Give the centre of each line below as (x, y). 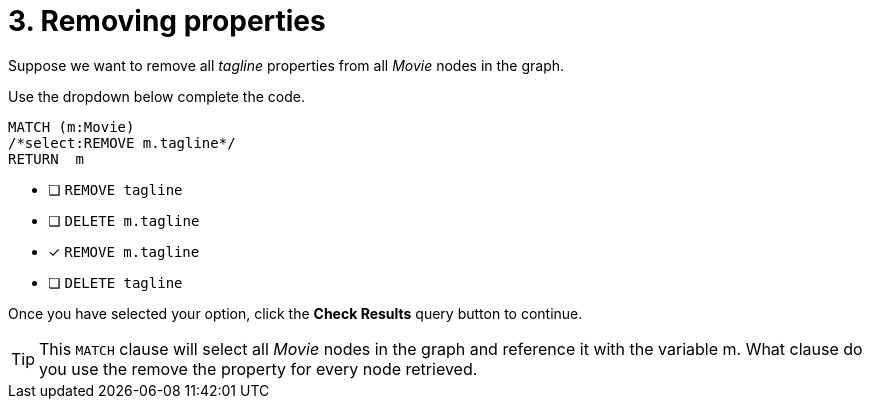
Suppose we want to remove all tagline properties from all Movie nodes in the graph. (286, 65)
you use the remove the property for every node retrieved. (258, 368)
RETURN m (46, 158)
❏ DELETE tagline (115, 282)
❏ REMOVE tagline (115, 189)
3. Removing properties (167, 21)
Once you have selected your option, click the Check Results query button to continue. (295, 313)
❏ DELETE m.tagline (124, 220)
